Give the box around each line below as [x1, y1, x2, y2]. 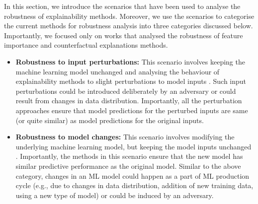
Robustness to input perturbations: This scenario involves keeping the [15, 56, 245, 67]
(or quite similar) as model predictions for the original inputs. [15, 115, 204, 125]
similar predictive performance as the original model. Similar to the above [15, 160, 241, 171]
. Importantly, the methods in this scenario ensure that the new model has [15, 151, 243, 161]
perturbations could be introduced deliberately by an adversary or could [15, 85, 236, 96]
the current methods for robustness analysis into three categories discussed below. [4, 20, 253, 31]
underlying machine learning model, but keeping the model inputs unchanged [15, 141, 252, 151]
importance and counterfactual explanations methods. [4, 40, 168, 50]
